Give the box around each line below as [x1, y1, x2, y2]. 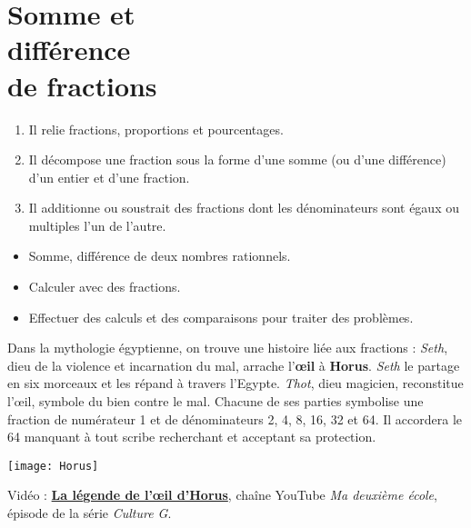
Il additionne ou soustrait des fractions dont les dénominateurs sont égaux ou [28, 198, 459, 217]
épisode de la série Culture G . [7, 503, 172, 523]
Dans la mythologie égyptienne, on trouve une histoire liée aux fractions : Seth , [7, 338, 448, 357]
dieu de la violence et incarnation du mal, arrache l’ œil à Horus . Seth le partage [7, 355, 460, 374]
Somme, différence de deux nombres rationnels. [28, 246, 291, 265]
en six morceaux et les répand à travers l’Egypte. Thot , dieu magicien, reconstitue [7, 374, 464, 393]
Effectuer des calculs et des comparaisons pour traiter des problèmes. [28, 307, 414, 326]
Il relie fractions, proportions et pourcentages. [28, 119, 284, 138]
